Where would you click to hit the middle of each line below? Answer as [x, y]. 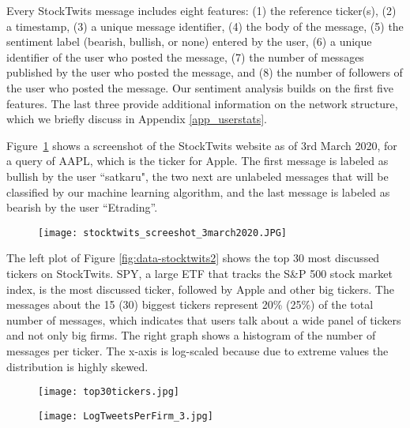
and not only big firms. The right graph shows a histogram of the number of [191, 335]
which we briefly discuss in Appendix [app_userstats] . [137, 119]
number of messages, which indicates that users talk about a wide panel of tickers [204, 319]
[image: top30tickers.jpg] [109, 392]
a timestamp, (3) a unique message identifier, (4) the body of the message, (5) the [205, 26]
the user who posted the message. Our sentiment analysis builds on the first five [200, 87]
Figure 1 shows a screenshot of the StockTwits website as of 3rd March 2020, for [202, 145]
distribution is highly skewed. [77, 366]
